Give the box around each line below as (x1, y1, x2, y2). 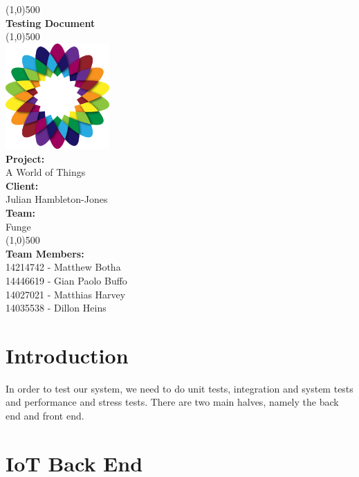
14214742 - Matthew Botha (6, 260, 121, 274)
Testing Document (6, 15, 95, 30)
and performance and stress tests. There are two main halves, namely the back (6, 395, 339, 409)
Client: (6, 178, 39, 192)
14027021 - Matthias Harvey (6, 287, 126, 301)
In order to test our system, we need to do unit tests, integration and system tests (6, 381, 353, 395)
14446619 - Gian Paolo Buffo (6, 273, 127, 287)
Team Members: (6, 246, 84, 260)
